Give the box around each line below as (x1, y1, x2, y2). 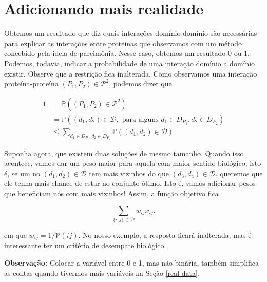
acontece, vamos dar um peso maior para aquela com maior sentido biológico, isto (4, 158, 261, 168)
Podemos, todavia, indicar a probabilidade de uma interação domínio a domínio (4, 58, 255, 68)
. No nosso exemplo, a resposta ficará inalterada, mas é (78, 230, 252, 240)
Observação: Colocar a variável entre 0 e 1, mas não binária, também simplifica (4, 257, 259, 268)
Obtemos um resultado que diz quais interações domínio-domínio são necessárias (4, 28, 257, 39)
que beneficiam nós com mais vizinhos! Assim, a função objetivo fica (4, 188, 219, 199)
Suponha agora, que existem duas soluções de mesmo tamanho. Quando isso (4, 147, 244, 158)
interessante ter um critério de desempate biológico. (4, 240, 166, 251)
